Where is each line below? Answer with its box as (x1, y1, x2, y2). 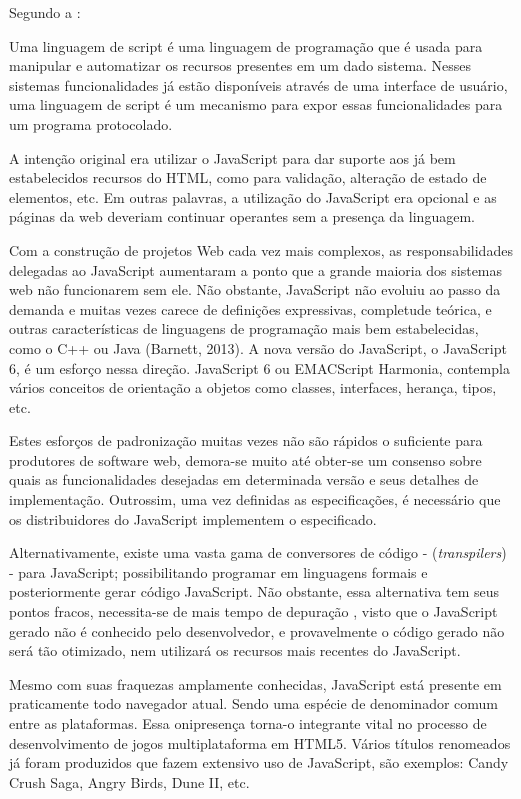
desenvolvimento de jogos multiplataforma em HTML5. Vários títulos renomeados (9, 732, 511, 753)
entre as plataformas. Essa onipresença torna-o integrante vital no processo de (9, 713, 487, 733)
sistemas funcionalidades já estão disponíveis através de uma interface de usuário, (9, 74, 508, 95)
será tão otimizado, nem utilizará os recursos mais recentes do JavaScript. (9, 640, 461, 661)
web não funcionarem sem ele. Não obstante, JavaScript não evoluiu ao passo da (9, 279, 501, 300)
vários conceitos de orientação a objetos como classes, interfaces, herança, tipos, (9, 377, 497, 398)
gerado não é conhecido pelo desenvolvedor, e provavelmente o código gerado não (9, 620, 505, 641)
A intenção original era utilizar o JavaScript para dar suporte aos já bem (9, 147, 456, 168)
